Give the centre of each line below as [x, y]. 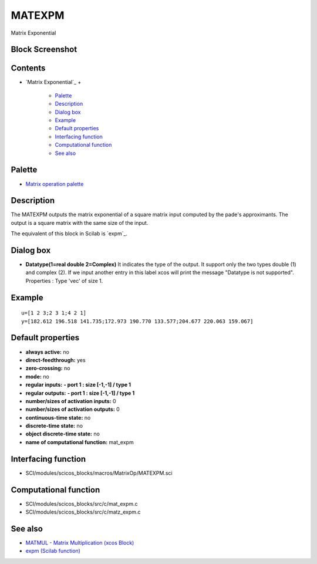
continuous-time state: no [58, 417]
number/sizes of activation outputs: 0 [72, 409]
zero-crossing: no [48, 368]
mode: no [37, 376]
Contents [28, 68]
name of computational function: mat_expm [80, 442]
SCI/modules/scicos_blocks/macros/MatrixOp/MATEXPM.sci [99, 473]
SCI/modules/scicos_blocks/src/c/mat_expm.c [82, 504]
